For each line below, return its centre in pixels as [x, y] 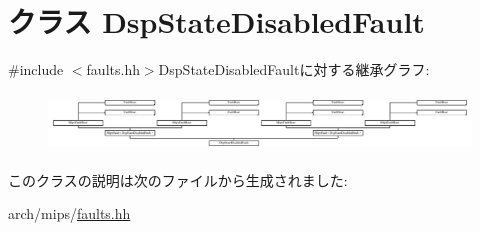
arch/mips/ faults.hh [69, 213]
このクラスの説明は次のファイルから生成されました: [178, 179]
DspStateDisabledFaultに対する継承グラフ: [294, 69]
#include [36, 69]
